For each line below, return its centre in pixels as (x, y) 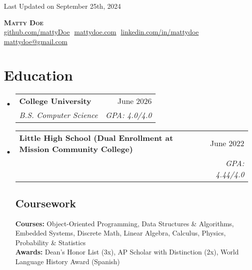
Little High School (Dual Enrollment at (96, 137)
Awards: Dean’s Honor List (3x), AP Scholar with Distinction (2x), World (127, 252)
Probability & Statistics (50, 242)
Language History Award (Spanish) (68, 262)
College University (55, 101)
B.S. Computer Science (58, 115)
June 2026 (134, 101)
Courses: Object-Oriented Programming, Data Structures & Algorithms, (125, 223)
